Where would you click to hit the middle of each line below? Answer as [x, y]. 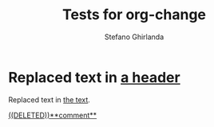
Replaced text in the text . [49, 99]
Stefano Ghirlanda [134, 37]
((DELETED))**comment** [53, 115]
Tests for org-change [134, 15]
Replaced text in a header [95, 77]
